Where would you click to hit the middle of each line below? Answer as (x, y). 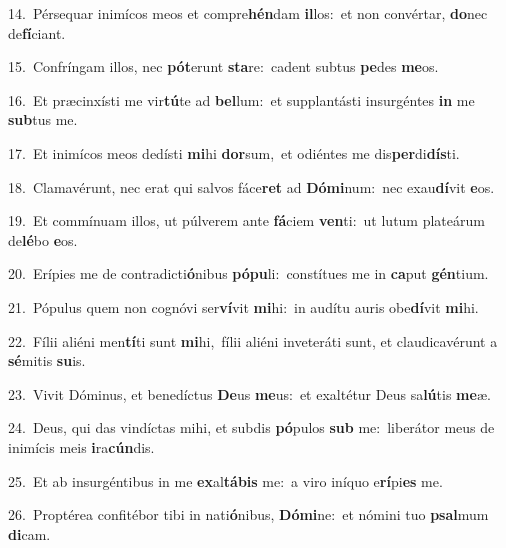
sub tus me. (43, 119)
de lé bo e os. (43, 239)
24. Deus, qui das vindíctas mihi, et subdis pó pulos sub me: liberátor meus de (251, 427)
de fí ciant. (37, 32)
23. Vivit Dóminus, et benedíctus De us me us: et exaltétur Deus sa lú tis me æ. (249, 393)
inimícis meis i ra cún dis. (81, 446)
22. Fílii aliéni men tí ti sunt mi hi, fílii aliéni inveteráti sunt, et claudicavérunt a (253, 340)
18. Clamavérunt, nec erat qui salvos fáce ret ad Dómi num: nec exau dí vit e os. (251, 186)
